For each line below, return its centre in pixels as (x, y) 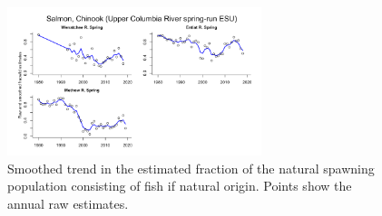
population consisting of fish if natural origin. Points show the (180, 186)
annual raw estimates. (68, 203)
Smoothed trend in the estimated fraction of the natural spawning (191, 168)
